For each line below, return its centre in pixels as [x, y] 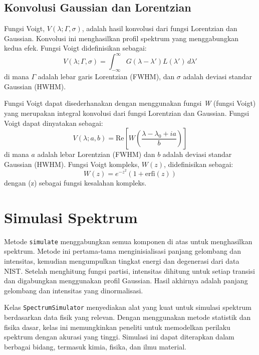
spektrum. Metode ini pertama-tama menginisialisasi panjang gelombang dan [122, 251]
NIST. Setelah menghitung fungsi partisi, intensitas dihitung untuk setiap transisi [129, 271]
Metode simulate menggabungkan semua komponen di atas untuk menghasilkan [128, 241]
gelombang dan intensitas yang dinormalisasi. [74, 290]
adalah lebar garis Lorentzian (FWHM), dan [106, 76]
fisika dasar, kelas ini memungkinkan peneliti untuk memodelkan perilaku [117, 327]
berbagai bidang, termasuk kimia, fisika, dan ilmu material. [95, 346]
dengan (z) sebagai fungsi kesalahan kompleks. [75, 183]
